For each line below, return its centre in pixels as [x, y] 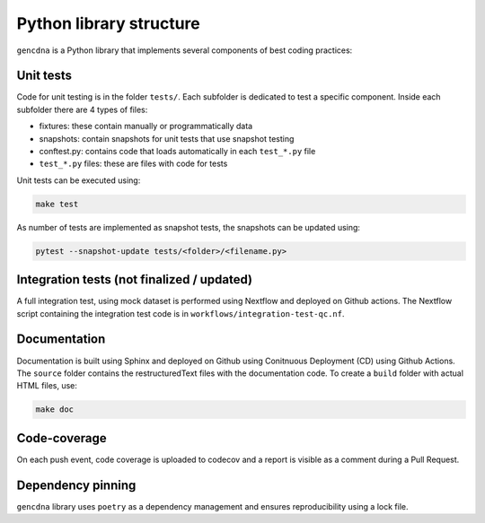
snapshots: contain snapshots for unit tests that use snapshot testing [167, 138]
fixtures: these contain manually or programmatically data [146, 126]
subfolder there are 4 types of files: [82, 109]
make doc [55, 410]
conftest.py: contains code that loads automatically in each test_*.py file [177, 152]
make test [57, 204]
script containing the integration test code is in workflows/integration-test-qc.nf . [181, 313]
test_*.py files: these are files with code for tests [133, 164]
